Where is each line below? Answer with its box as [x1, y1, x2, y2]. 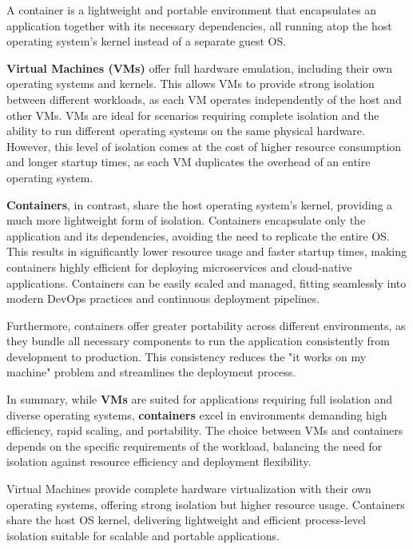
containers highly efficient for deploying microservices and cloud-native [6, 258, 352, 275]
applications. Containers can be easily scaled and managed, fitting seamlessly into [6, 274, 407, 291]
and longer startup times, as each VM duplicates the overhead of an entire [6, 153, 371, 170]
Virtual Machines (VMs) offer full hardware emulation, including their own [6, 59, 393, 76]
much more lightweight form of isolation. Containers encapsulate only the [6, 212, 366, 229]
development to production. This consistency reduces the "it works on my [6, 348, 367, 364]
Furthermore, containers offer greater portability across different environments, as [6, 316, 406, 333]
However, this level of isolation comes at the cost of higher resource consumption [6, 137, 402, 154]
